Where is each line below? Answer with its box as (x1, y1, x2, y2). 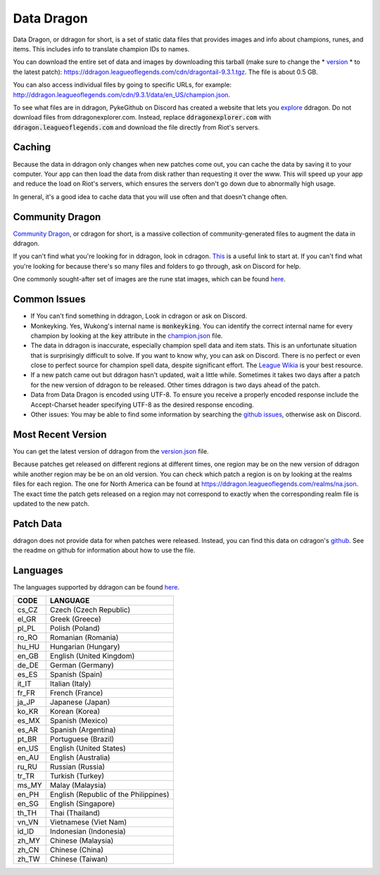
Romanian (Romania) (49, 633, 119, 643)
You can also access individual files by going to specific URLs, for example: (13, 81, 232, 89)
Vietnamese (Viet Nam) (49, 817, 127, 827)
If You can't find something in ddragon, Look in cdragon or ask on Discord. (30, 312, 248, 320)
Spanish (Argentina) (49, 725, 116, 735)
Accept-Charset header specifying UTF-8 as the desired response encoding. (30, 400, 255, 409)
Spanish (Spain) (49, 670, 103, 679)
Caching (13, 141, 51, 153)
